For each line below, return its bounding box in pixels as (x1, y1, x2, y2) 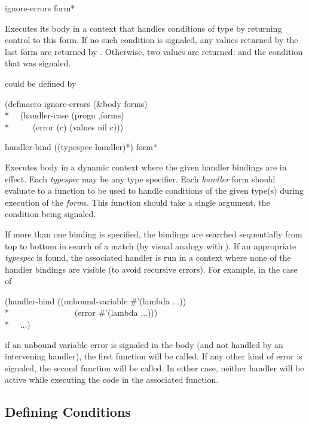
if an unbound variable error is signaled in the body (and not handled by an (5, 338, 283, 350)
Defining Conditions (5, 402, 131, 421)
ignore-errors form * (5, 2, 75, 14)
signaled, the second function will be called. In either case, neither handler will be (5, 361, 304, 374)
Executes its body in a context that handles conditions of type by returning (5, 22, 282, 34)
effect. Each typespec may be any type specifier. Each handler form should (5, 172, 276, 185)
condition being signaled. (5, 208, 96, 220)
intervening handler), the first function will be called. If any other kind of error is (5, 350, 302, 362)
